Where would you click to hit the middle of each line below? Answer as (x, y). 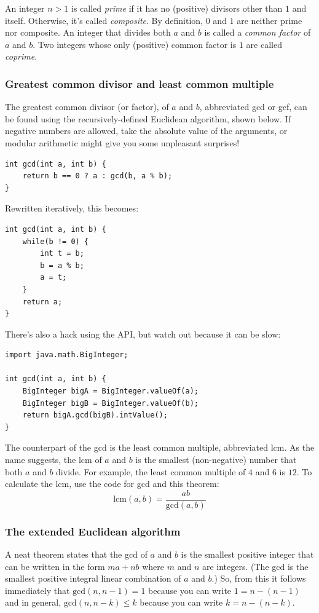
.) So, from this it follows (259, 578)
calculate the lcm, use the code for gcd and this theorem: (112, 484)
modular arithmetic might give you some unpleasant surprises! (122, 142)
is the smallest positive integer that (247, 554)
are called (264, 44)
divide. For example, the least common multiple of (151, 471)
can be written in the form (55, 566)
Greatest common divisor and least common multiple (140, 83)
